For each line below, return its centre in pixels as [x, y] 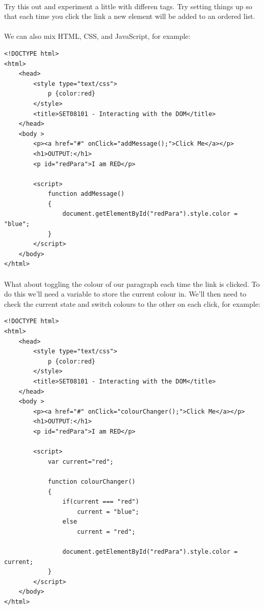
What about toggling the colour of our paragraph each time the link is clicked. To [132, 284]
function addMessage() [86, 194]
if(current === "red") [101, 502]
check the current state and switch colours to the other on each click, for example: [132, 303]
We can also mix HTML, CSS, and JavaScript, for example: [97, 36]
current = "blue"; [108, 512]
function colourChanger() [91, 481]
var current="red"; [81, 461]
